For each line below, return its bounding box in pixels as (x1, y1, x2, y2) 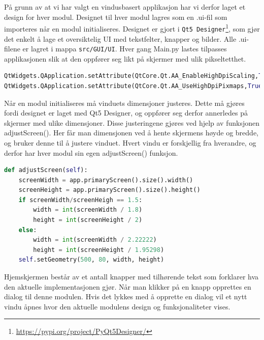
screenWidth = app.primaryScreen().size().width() (18, 176, 193, 184)
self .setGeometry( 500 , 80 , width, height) (18, 256, 164, 264)
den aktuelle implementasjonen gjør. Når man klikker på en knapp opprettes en (4, 281, 251, 292)
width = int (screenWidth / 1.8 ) (33, 206, 143, 214)
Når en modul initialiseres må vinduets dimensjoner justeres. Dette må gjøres (4, 97, 245, 108)
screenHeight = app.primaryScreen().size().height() (18, 186, 201, 194)
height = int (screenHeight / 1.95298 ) (33, 246, 164, 253)
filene (4, 43, 20, 54)
